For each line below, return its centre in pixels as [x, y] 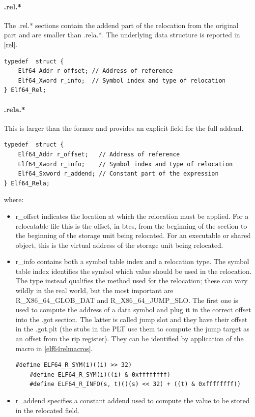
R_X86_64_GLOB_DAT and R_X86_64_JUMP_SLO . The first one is [127, 300]
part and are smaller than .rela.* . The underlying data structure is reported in [122, 35]
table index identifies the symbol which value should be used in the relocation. [133, 271]
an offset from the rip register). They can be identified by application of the [129, 339]
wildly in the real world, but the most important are [94, 290]
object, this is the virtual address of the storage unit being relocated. [119, 245]
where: [14, 199]
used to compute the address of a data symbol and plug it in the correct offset [133, 310]
